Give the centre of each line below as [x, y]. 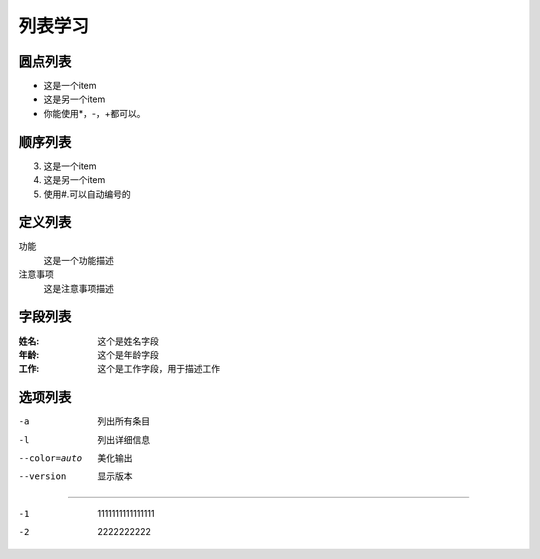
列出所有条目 [123, 421]
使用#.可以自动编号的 [87, 194]
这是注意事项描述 [78, 288]
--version [42, 476]
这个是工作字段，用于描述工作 [158, 369]
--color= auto [50, 458]
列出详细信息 [123, 439]
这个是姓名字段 [128, 341]
